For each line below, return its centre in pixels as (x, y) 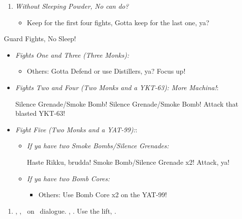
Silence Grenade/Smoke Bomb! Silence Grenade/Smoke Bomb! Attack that (127, 103)
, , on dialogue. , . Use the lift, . (66, 211)
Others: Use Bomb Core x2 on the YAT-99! (103, 195)
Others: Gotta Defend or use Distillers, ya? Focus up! (106, 71)
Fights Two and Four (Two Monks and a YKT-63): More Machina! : (117, 87)
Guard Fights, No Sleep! (40, 39)
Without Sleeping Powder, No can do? (72, 6)
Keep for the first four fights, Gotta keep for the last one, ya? (118, 22)
